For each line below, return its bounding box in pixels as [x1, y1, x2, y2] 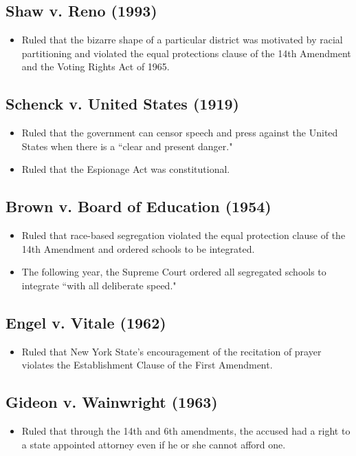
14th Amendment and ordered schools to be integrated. [21, 241, 255, 256]
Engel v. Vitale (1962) [5, 311, 166, 333]
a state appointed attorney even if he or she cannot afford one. [21, 437, 286, 451]
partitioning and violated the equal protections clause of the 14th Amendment [21, 45, 351, 60]
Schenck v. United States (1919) [5, 93, 239, 114]
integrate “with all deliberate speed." [21, 278, 177, 292]
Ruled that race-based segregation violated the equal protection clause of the [21, 228, 346, 242]
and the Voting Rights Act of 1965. [21, 59, 170, 74]
